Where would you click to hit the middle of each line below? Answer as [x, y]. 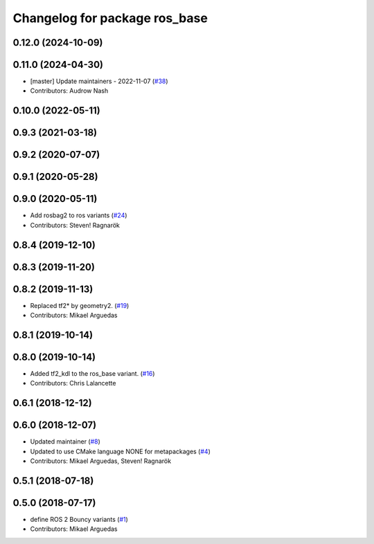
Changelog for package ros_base [110, 18]
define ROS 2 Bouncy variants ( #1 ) [79, 520]
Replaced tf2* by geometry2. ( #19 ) [80, 305]
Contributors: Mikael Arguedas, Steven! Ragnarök [101, 461]
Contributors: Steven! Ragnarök [75, 225]
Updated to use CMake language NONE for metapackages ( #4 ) [121, 451]
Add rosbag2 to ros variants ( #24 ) [79, 215]
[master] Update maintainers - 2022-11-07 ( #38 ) [99, 81]
